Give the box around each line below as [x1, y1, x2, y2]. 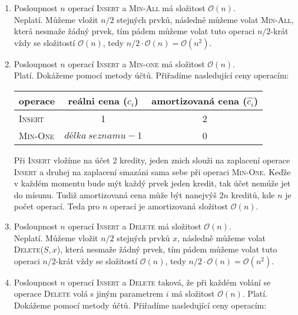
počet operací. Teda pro [14, 200, 100, 212]
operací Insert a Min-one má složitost [68, 57, 205, 70]
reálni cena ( [68, 93, 128, 107]
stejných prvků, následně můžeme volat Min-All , [117, 13, 294, 25]
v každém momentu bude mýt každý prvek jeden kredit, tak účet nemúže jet [14, 177, 291, 189]
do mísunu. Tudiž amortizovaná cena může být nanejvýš [14, 188, 217, 201]
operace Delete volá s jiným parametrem [14, 287, 164, 300]
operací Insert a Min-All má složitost [68, 2, 206, 14]
